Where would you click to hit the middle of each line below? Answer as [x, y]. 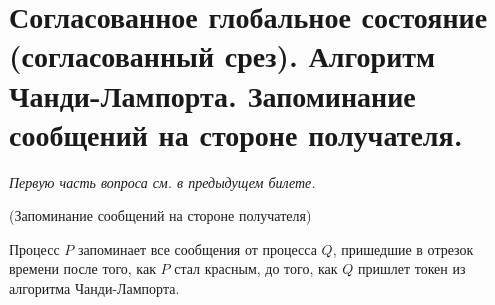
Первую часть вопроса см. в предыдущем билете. [162, 181]
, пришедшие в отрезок [403, 248]
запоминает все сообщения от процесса [197, 248]
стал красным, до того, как [256, 268]
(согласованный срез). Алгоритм [222, 55]
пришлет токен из [411, 268]
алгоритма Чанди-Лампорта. [94, 288]
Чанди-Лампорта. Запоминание [212, 94]
